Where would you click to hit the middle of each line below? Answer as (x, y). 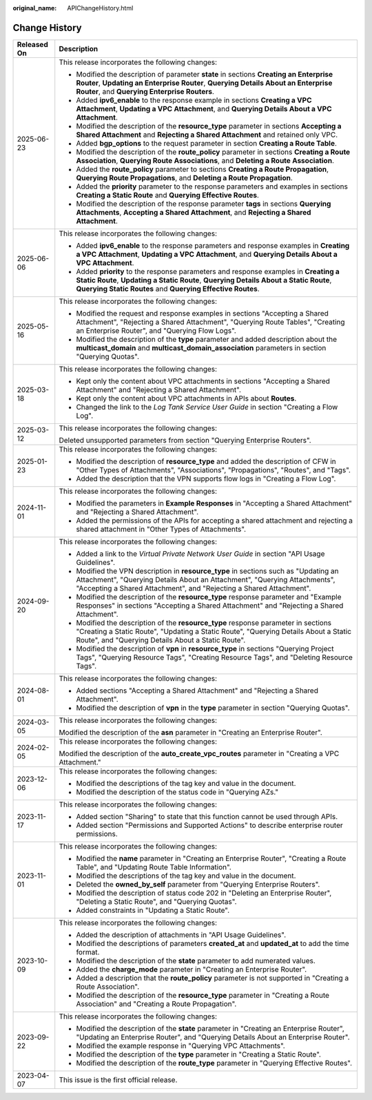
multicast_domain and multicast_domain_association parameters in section (201, 347)
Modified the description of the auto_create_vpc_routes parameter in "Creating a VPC (199, 753)
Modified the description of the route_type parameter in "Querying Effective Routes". (214, 1063)
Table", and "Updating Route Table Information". (154, 867)
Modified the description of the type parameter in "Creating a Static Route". (199, 1054)
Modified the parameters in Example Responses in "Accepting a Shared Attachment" (214, 503)
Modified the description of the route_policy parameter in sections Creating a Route (213, 152)
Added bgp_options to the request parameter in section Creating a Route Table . (207, 143)
